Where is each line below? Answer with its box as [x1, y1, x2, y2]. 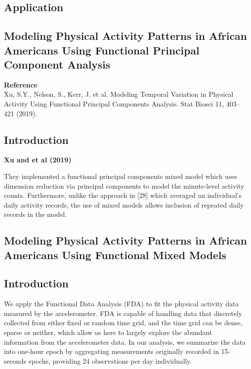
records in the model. [4, 209, 67, 219]
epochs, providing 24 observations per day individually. [28, 355, 192, 366]
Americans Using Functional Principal [4, 42, 200, 57]
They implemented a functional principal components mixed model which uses [4, 171, 237, 181]
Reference [4, 79, 38, 89]
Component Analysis [4, 56, 111, 71]
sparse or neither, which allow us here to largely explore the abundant [4, 327, 212, 337]
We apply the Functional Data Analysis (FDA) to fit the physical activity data [4, 299, 239, 309]
